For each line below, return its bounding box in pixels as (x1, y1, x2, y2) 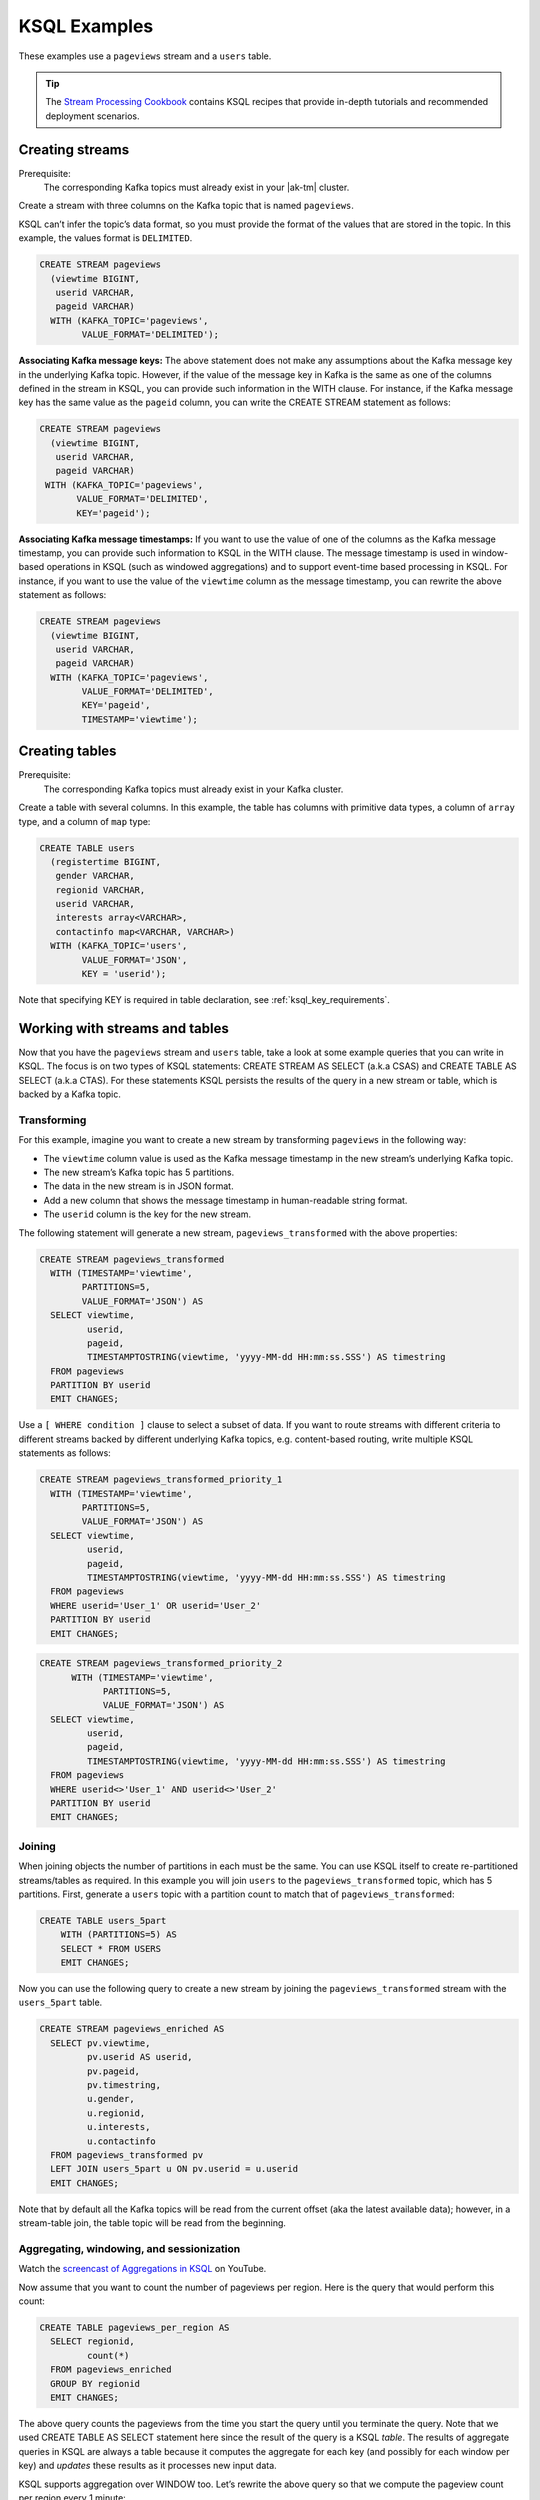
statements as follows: (18, 1447, 112, 1459)
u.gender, (86, 2093, 135, 2105)
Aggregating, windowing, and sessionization (18, 2241, 241, 2255)
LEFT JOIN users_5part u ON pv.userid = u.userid (50, 2163, 299, 2175)
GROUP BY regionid (50, 2378, 140, 2389)
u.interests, (86, 2121, 151, 2133)
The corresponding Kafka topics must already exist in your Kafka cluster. (43, 783, 344, 795)
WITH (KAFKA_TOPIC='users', (50, 940, 188, 952)
